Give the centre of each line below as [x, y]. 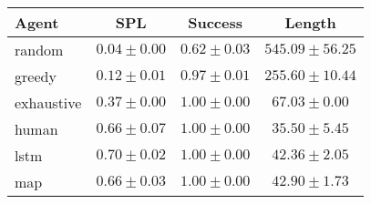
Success [215, 22]
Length [310, 22]
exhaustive [48, 102]
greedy [36, 76]
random [39, 50]
